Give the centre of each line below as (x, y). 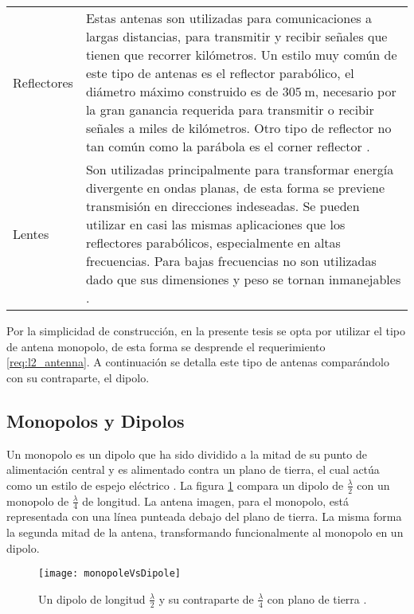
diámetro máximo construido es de (182, 91)
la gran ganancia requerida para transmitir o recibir (230, 110)
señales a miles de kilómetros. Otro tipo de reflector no (238, 128)
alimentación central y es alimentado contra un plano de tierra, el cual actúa (193, 469)
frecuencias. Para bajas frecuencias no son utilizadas (231, 261)
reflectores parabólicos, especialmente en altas (213, 242)
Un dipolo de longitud (92, 598)
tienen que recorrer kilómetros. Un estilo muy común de (241, 55)
